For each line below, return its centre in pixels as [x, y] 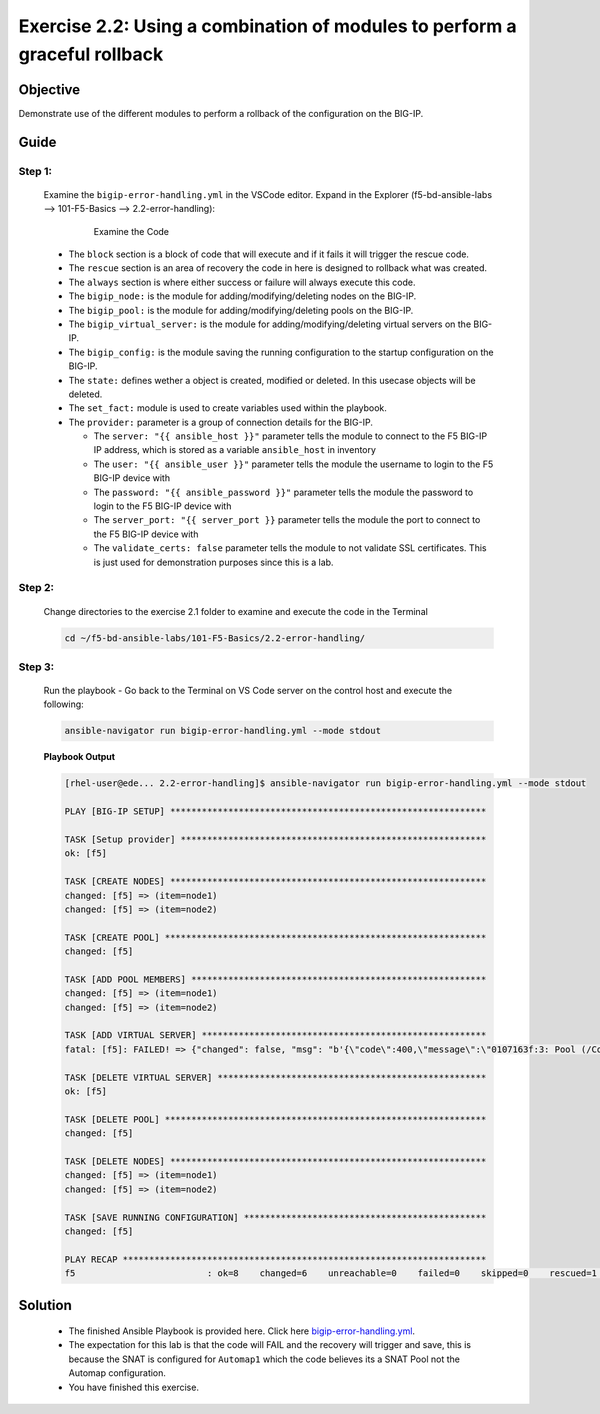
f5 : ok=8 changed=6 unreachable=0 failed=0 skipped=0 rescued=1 [330, 1273]
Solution [45, 1305]
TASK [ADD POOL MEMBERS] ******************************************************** [275, 979]
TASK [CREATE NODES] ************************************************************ [275, 881]
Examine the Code [131, 231]
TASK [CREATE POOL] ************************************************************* [275, 937]
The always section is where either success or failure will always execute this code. [242, 282]
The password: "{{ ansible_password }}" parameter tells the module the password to [283, 492]
